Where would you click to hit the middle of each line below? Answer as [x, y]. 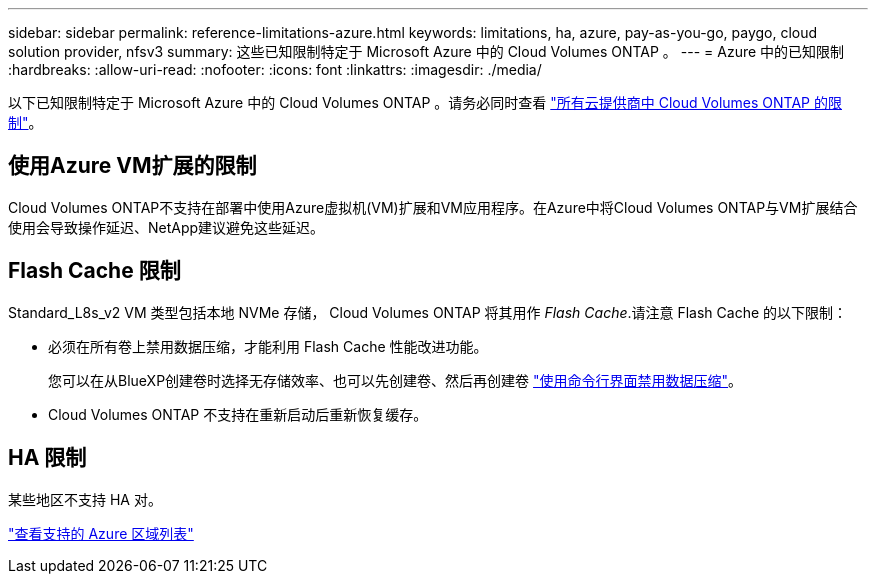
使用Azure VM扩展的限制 [132, 166]
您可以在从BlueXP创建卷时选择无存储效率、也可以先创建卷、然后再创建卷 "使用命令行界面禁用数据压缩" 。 [395, 380]
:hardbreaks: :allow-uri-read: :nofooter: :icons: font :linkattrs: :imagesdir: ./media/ [275, 69]
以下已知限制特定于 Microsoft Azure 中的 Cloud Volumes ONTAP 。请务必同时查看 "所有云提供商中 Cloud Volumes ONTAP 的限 [425, 102]
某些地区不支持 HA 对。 [85, 499]
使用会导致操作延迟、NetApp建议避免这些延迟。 [166, 227]
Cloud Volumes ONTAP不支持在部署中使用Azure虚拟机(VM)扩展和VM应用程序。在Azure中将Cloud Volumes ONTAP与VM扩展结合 [433, 207]
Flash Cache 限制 [94, 271]
